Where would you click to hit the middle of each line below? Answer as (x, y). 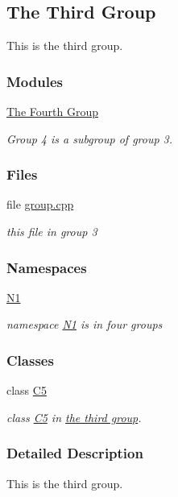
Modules (35, 81)
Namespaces (47, 267)
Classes (30, 360)
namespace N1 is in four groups (85, 324)
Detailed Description (75, 453)
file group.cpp (40, 204)
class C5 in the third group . (74, 417)
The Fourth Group (52, 112)
